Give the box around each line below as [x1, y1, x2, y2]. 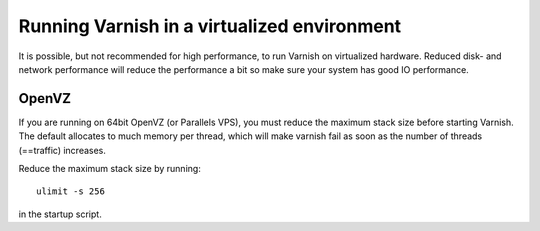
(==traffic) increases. [18, 144, 107, 156]
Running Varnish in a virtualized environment [18, 15, 402, 37]
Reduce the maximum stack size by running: [18, 163, 202, 175]
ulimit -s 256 [36, 186, 105, 197]
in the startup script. [18, 208, 102, 220]
